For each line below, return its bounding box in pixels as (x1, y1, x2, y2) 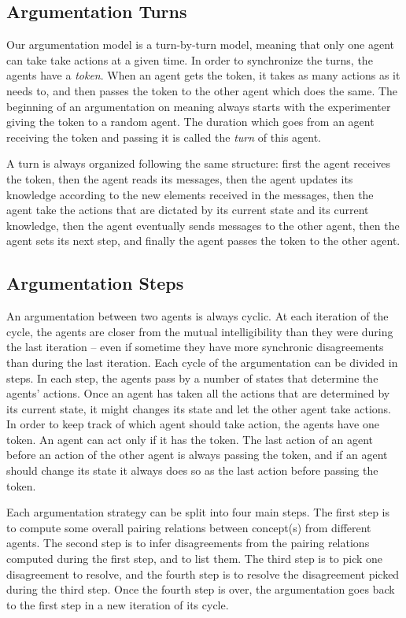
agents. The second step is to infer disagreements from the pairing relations (6, 535, 370, 551)
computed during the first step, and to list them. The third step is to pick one (6, 550, 383, 567)
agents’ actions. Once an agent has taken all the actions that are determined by (6, 385, 390, 402)
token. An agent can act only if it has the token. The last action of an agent (6, 431, 374, 447)
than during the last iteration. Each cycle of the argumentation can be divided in (6, 353, 398, 370)
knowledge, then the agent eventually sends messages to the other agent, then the (6, 216, 400, 233)
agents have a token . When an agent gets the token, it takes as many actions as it (6, 67, 400, 83)
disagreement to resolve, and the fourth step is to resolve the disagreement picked (6, 565, 400, 582)
